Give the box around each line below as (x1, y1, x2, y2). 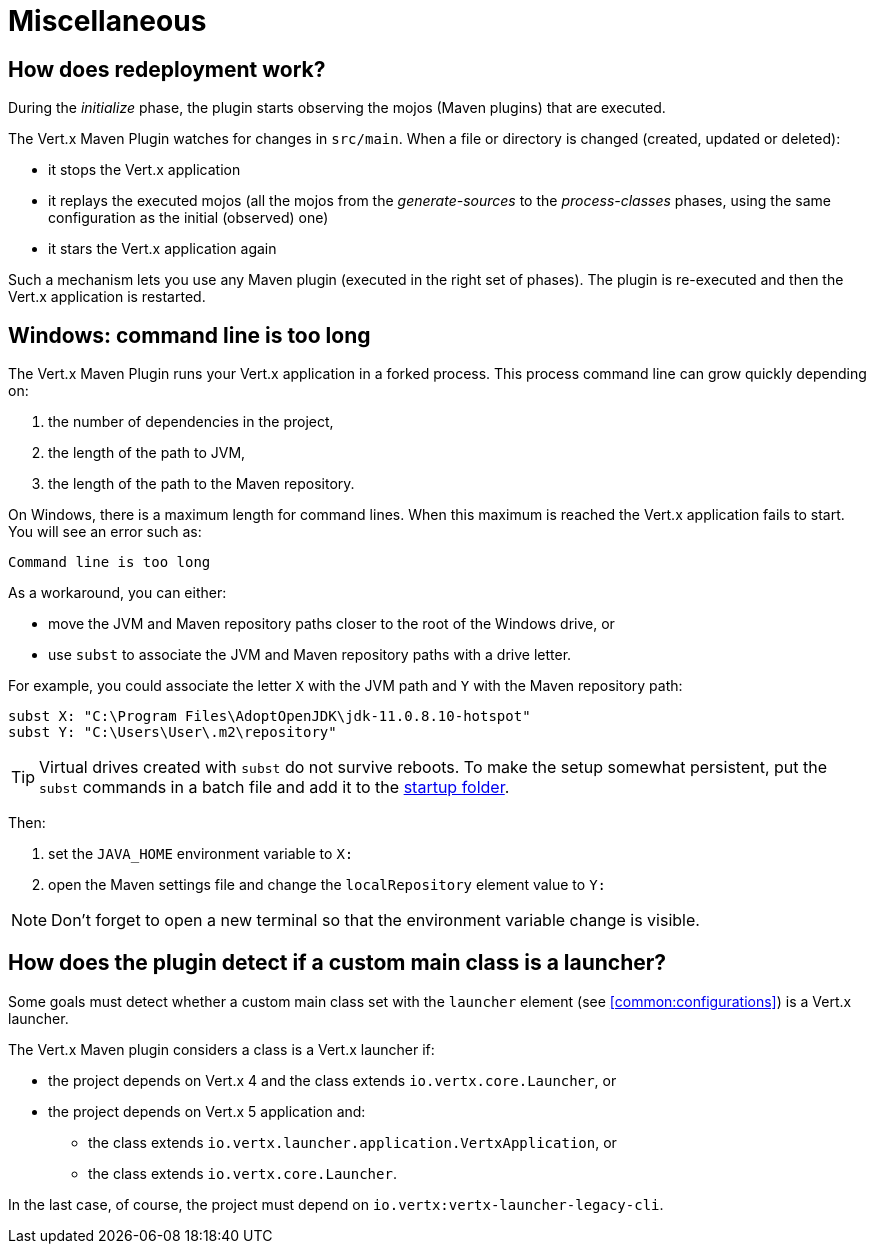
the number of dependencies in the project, (48, 413, 334, 431)
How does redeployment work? (8, 56, 326, 82)
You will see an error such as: (8, 523, 202, 541)
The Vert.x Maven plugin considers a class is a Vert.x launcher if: (8, 1040, 435, 1058)
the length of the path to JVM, (48, 444, 246, 462)
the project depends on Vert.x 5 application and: (48, 1102, 366, 1120)
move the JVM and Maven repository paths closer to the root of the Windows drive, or (48, 615, 615, 633)
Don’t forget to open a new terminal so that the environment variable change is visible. (51, 910, 700, 931)
